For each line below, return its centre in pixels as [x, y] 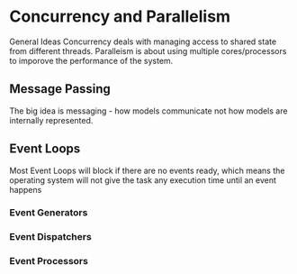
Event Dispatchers [50, 237]
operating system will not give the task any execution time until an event [143, 180]
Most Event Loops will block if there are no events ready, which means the [147, 170]
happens [26, 189]
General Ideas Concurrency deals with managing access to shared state [143, 41]
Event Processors [49, 261]
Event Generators [49, 213]
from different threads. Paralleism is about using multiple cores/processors [148, 50]
